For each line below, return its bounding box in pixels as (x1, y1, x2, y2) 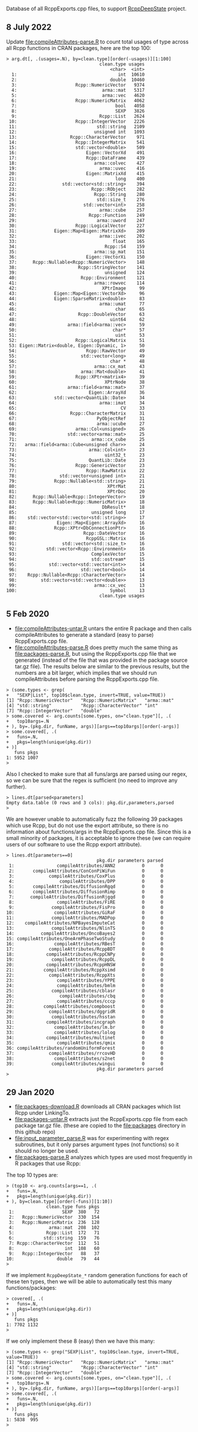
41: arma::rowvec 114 (8, 280, 145, 286)
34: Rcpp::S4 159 (8, 244, 145, 250)
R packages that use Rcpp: (14, 1160, 81, 1167)
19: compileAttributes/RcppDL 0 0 (6, 956, 164, 963)
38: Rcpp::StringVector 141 (8, 264, 145, 270)
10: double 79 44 (6, 1256, 100, 1262)
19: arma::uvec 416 (8, 165, 145, 172)
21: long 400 (8, 176, 145, 182)
